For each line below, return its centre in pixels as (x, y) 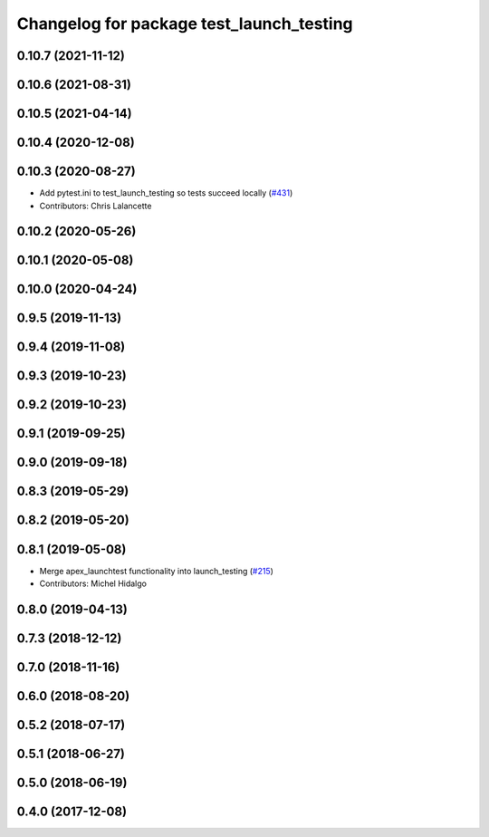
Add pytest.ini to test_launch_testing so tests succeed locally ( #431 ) (166, 193)
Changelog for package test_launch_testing (185, 24)
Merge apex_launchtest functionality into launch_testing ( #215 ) (156, 571)
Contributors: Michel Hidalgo (93, 583)
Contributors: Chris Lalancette (96, 206)
